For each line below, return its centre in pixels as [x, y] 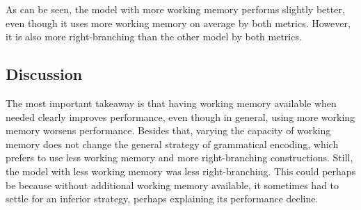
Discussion [44, 74]
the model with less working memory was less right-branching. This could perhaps [181, 171]
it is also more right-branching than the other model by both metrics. [154, 37]
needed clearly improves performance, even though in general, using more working [180, 116]
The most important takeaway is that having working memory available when [171, 103]
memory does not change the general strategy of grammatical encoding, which [172, 144]
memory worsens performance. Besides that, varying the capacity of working [168, 130]
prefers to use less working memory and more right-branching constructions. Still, [179, 157]
